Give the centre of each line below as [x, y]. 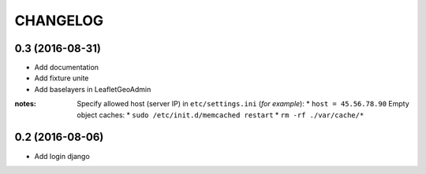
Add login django [62, 156]
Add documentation [66, 68]
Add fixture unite [62, 78]
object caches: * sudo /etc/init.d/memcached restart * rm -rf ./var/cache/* [220, 115]
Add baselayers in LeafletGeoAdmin [93, 89]
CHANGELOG [59, 20]
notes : [26, 104]
